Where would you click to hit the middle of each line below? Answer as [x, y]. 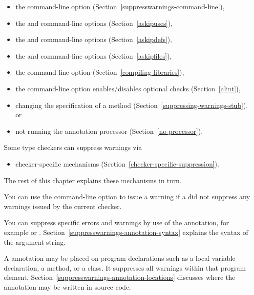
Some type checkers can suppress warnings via [73, 147]
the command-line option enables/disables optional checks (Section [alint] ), [128, 88]
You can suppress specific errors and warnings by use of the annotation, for [116, 222]
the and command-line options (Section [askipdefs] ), [94, 39]
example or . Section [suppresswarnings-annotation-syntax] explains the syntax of [126, 232]
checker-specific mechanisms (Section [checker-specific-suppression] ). [117, 163]
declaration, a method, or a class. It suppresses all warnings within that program [125, 267]
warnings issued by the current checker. [63, 206]
